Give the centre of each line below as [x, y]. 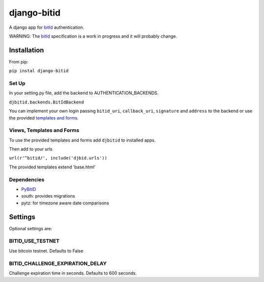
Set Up [17, 83]
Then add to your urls [31, 149]
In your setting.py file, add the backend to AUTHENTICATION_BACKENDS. [84, 93]
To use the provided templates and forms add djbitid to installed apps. [82, 140]
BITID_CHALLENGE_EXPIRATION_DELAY [58, 263]
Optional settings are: [31, 228]
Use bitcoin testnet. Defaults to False [46, 251]
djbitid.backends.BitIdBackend [46, 102]
